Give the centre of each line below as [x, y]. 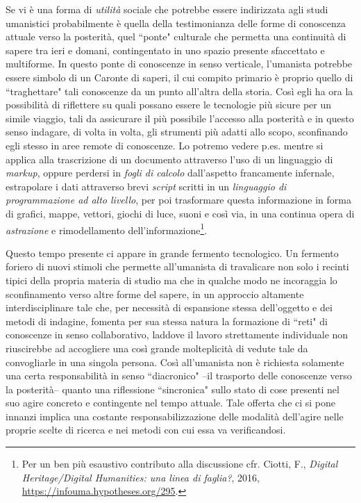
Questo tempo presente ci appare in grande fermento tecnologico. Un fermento [172, 253]
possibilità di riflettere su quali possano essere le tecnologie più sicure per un [169, 105]
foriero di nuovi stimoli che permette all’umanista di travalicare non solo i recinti [177, 266]
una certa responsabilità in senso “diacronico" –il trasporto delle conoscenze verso [179, 376]
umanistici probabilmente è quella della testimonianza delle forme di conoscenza [176, 23]
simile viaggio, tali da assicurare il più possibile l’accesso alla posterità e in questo [180, 118]
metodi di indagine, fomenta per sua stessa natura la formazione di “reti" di [167, 321]
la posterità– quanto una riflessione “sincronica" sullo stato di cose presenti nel [173, 389]
